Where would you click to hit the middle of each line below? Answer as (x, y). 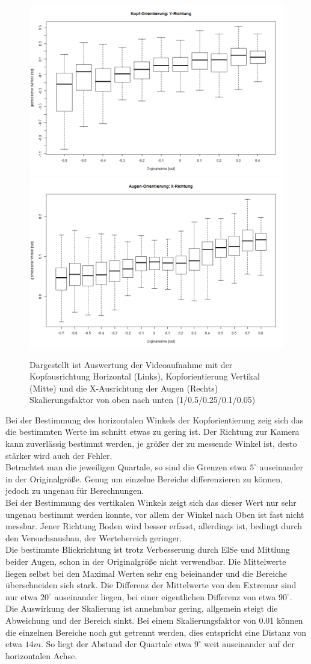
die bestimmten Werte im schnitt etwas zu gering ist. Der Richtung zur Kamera (152, 432)
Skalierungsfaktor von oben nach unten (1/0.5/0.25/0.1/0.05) (143, 400)
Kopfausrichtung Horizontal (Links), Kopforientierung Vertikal (145, 376)
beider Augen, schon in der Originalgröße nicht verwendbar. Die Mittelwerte (146, 561)
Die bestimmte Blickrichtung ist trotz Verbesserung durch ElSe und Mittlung (148, 549)
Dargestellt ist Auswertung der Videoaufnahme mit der (131, 364)
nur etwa (22, 596)
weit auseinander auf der (249, 644)
